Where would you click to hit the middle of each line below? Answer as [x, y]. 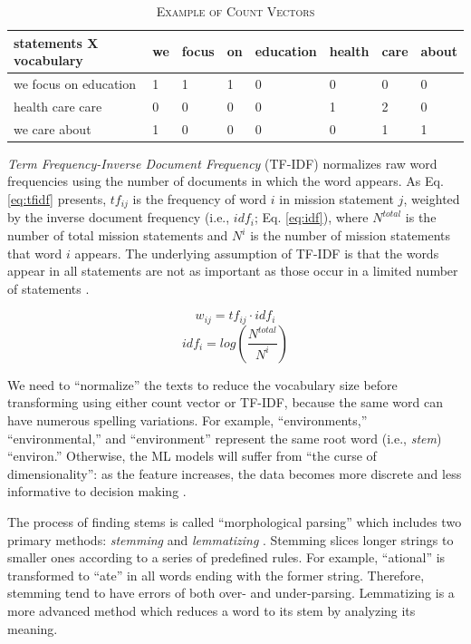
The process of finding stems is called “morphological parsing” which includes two [235, 522]
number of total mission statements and [118, 235]
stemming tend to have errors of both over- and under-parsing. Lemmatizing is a [231, 593]
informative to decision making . [97, 491]
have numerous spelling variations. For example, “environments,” [187, 420]
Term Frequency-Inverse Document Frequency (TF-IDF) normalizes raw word [222, 163]
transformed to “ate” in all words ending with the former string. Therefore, [216, 575]
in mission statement [336, 199]
